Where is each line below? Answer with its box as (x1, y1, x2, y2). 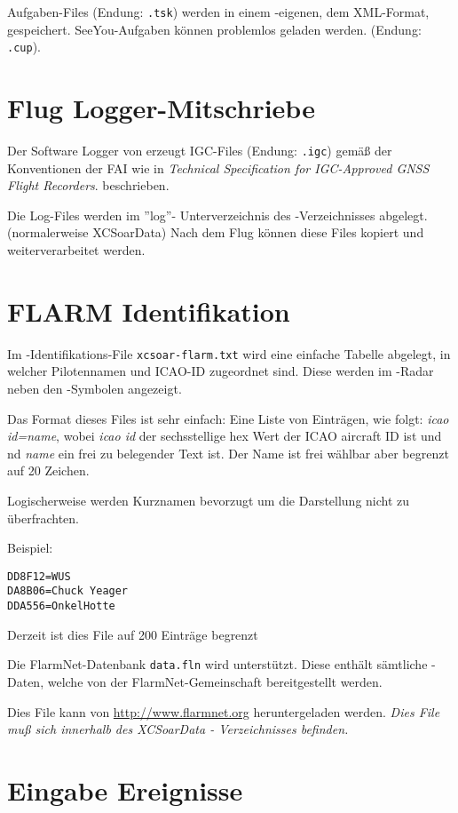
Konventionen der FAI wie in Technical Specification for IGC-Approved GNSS (7, 158, 430, 177)
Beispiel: (7, 538, 53, 557)
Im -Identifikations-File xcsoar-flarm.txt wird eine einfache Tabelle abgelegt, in (7, 344, 451, 363)
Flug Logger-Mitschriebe (7, 90, 315, 126)
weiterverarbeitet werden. (7, 241, 146, 259)
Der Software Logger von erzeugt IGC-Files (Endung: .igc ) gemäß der (7, 141, 392, 160)
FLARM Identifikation (7, 292, 290, 329)
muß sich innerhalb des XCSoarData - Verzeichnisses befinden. (7, 720, 349, 738)
